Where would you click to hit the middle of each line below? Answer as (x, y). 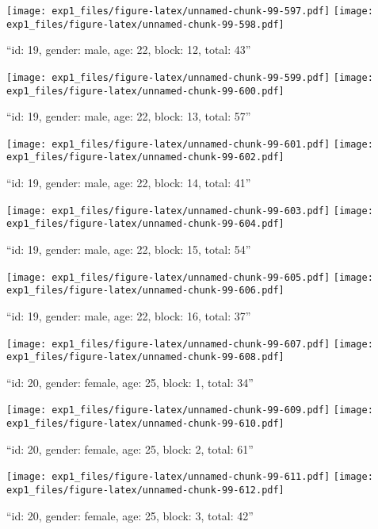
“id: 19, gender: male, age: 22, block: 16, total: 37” (129, 315)
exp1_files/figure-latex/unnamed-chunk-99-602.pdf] (145, 157)
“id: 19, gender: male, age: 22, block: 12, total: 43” (129, 50)
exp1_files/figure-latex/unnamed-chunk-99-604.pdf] (145, 224)
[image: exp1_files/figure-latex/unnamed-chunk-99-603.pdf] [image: (190, 211)
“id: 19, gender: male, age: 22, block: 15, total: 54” (129, 249)
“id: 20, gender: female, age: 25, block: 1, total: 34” (130, 382)
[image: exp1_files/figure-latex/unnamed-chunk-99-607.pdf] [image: (190, 344)
